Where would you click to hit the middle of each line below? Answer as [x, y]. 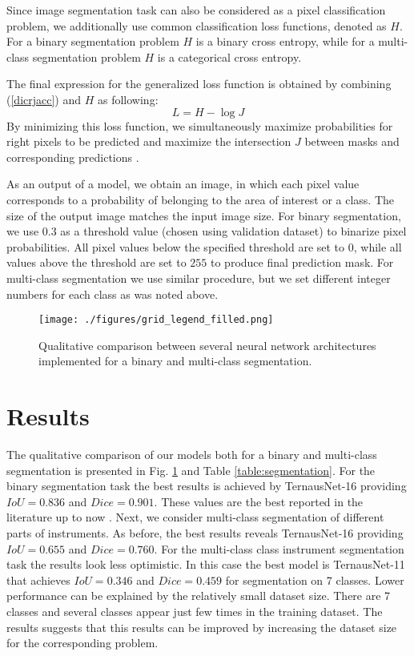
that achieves [38, 580]
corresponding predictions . [73, 157]
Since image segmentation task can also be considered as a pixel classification [196, 10]
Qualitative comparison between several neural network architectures [207, 345]
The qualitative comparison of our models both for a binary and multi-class [192, 455]
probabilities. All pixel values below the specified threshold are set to [176, 246]
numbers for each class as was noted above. [113, 294]
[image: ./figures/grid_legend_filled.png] [156, 320]
